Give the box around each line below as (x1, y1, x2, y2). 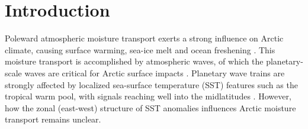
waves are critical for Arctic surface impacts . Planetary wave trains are (24, 66, 285, 79)
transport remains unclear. (5, 113, 101, 125)
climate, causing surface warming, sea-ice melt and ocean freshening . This (5, 43, 275, 56)
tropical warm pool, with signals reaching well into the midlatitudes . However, (5, 90, 291, 102)
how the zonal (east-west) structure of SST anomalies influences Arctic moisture (5, 101, 296, 114)
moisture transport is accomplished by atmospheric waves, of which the (5, 55, 264, 67)
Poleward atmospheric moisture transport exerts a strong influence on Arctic (5, 32, 284, 44)
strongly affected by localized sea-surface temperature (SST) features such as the (5, 78, 298, 91)
